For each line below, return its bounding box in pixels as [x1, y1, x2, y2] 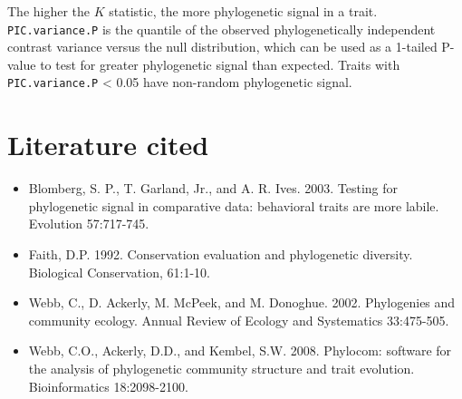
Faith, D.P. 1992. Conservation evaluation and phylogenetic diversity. [28, 245, 413, 263]
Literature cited [7, 126, 209, 163]
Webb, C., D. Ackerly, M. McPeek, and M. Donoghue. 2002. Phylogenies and [28, 293, 456, 312]
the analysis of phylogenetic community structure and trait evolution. [28, 358, 415, 377]
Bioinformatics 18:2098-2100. [28, 376, 188, 395]
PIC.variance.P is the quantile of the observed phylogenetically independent [7, 19, 436, 38]
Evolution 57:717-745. [28, 214, 149, 233]
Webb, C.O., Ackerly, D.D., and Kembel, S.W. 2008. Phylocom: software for [28, 341, 452, 360]
